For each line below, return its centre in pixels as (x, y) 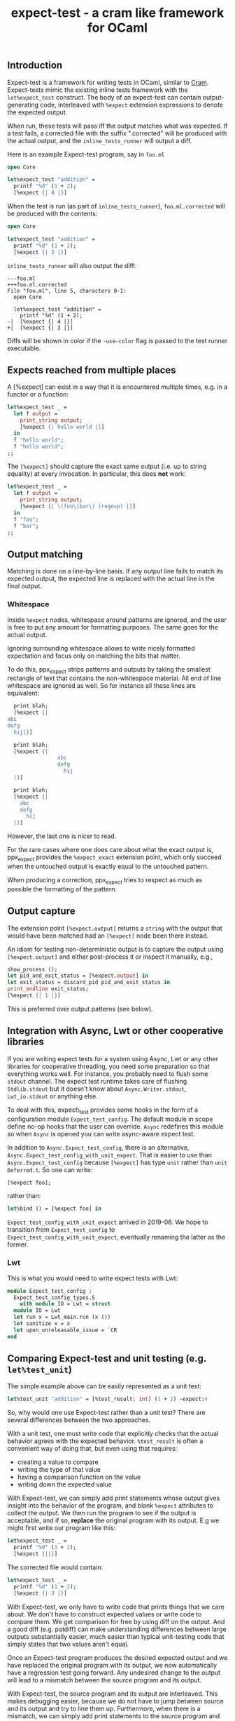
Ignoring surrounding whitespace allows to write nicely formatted (101, 648)
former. (18, 1244)
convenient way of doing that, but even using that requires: (92, 1449)
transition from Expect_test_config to (61, 1230)
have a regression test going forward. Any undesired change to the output (114, 1673)
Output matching (45, 554)
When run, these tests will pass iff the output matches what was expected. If (117, 126)
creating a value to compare (58, 1462)
